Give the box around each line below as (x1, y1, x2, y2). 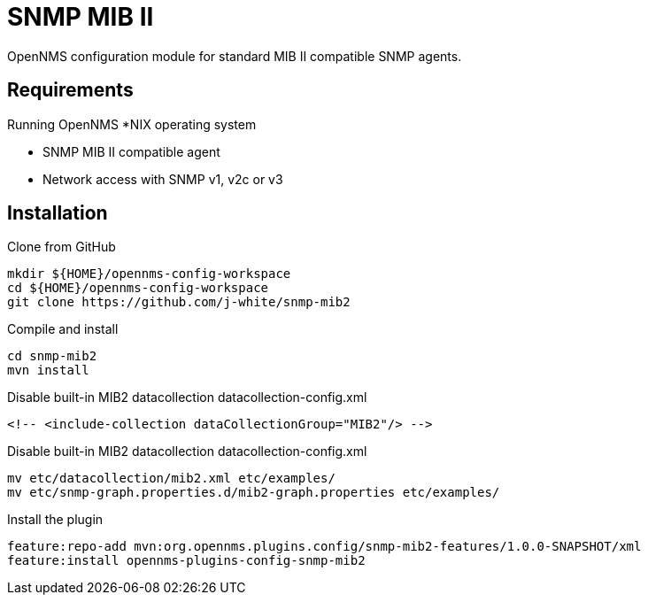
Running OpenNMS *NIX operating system (7, 116, 257, 132)
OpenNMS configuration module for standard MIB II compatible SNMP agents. (7, 48, 462, 64)
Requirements (7, 79, 134, 102)
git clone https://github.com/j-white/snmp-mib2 (7, 295, 351, 310)
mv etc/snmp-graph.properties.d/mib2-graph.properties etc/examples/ (7, 485, 500, 500)
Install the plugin (7, 512, 104, 528)
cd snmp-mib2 (7, 349, 97, 364)
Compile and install (7, 321, 119, 337)
